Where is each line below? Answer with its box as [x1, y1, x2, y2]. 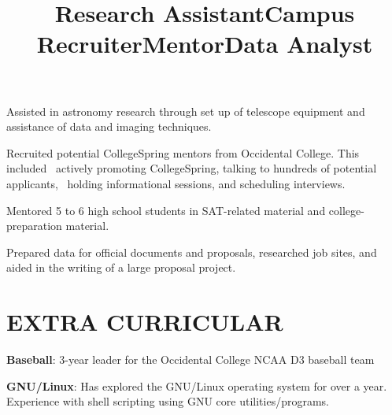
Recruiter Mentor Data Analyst [36, 28, 373, 60]
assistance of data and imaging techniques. [6, 118, 212, 135]
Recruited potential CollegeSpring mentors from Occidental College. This [6, 144, 360, 161]
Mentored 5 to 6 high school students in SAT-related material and [6, 202, 326, 218]
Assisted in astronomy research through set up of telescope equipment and [6, 102, 365, 119]
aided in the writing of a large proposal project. [6, 259, 236, 276]
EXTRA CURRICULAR [6, 306, 283, 338]
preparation [6, 217, 62, 234]
